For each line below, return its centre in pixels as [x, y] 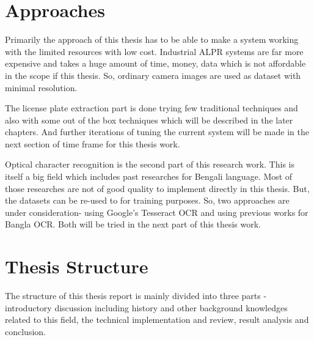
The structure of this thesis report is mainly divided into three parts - [136, 296]
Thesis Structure [77, 266]
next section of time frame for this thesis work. [93, 143]
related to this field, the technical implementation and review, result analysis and [157, 320]
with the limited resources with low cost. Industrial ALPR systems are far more [154, 51]
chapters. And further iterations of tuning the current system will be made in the [157, 132]
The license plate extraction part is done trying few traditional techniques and [152, 108]
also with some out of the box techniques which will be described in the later [149, 120]
